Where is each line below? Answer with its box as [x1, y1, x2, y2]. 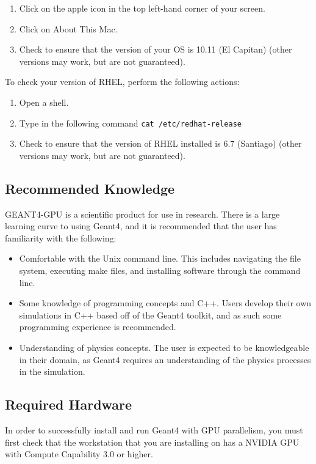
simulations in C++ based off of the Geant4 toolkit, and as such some [19, 308, 282, 321]
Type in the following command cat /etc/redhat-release [19, 116, 242, 129]
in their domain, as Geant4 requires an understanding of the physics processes [19, 353, 311, 366]
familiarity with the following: [5, 231, 117, 244]
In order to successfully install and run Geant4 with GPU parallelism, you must [5, 423, 303, 436]
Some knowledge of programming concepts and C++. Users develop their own [19, 296, 312, 309]
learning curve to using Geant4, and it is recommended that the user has [5, 219, 277, 232]
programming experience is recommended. [19, 320, 176, 333]
